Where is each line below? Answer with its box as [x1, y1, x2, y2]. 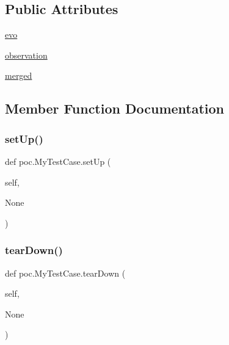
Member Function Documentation [5, 99, 225, 118]
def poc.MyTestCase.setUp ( [5, 154, 111, 167]
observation [5, 48, 48, 61]
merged [5, 69, 32, 82]
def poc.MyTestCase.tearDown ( [5, 266, 126, 279]
